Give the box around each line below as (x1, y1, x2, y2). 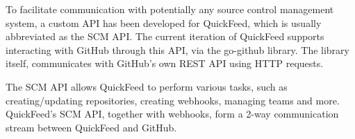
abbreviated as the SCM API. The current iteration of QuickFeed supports (6, 29, 324, 44)
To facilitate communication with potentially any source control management (6, 2, 334, 16)
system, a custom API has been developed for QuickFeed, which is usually (6, 15, 322, 30)
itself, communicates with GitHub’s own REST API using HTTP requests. (6, 56, 324, 71)
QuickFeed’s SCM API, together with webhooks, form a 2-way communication (6, 106, 339, 121)
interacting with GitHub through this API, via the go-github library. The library (6, 42, 349, 57)
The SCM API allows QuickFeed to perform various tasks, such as (6, 79, 288, 93)
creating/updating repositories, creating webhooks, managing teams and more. (6, 93, 340, 107)
